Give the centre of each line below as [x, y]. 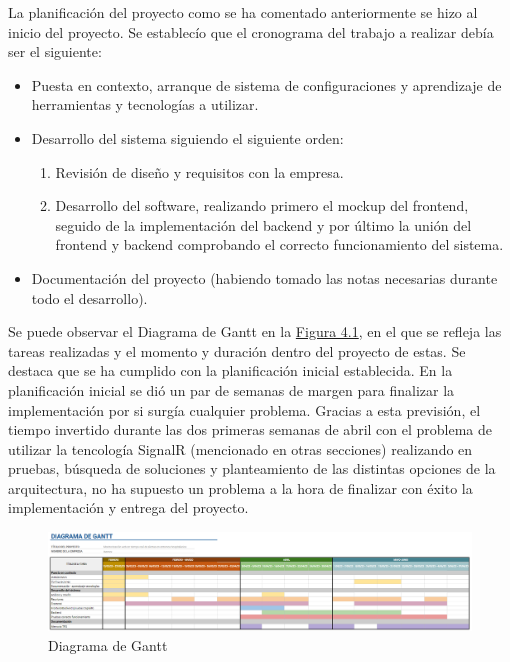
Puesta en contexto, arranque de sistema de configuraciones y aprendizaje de [266, 84]
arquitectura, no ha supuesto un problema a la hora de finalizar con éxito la [240, 487]
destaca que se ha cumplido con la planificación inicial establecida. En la [230, 370]
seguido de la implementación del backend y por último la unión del [263, 224]
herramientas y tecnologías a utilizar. [145, 104]
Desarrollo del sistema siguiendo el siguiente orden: [187, 137]
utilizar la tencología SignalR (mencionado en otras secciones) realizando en [240, 448]
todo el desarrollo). [89, 297]
